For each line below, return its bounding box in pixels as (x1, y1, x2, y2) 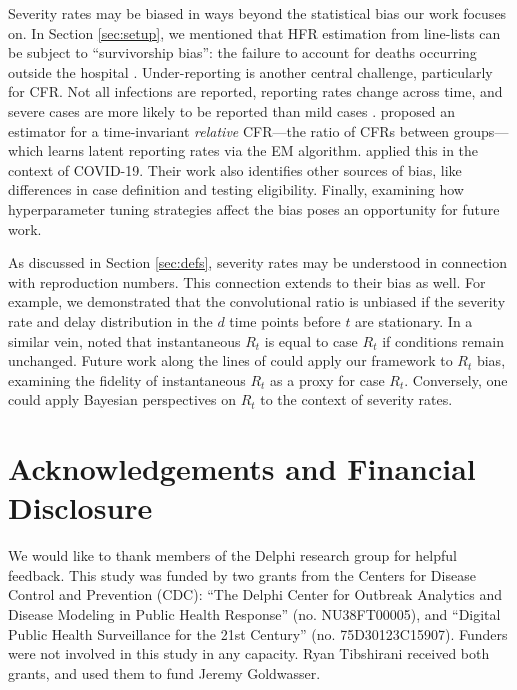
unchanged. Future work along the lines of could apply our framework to (8, 350, 453, 371)
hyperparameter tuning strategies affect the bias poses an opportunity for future (8, 198, 500, 219)
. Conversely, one (404, 369, 508, 390)
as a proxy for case (270, 369, 385, 390)
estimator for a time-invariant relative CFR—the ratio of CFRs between (8, 120, 450, 141)
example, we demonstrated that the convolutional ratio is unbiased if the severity (8, 291, 506, 312)
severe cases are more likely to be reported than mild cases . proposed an (8, 100, 456, 121)
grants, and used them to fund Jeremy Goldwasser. (8, 662, 321, 683)
